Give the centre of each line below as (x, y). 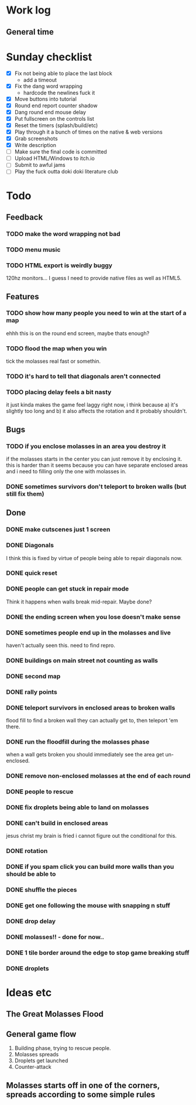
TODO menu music (33, 250)
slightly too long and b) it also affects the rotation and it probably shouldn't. (97, 411)
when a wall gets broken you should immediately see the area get (85, 755)
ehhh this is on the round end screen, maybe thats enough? (78, 333)
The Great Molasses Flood (55, 1014)
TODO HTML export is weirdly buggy (59, 265)
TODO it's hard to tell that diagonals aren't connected (83, 377)
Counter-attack (33, 1067)
